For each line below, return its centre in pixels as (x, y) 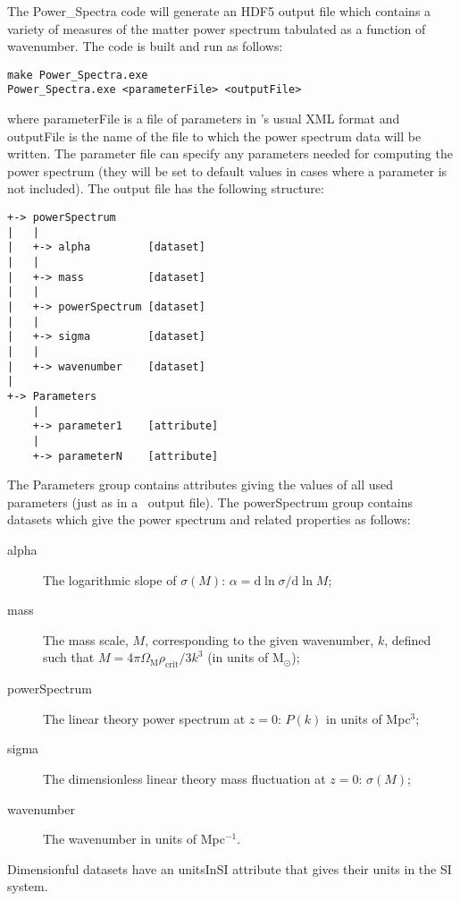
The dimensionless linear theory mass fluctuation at (184, 778)
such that (69, 657)
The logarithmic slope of (110, 579)
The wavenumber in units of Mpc (134, 839)
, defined (408, 639)
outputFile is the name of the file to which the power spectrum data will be (214, 136)
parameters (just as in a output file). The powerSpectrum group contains (210, 501)
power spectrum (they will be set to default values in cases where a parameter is (227, 170)
